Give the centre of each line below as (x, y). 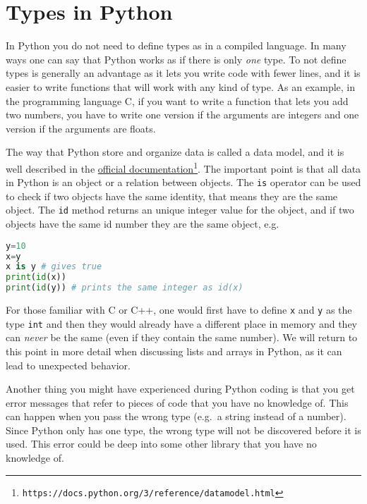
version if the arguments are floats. (81, 128)
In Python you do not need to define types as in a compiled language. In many (176, 45)
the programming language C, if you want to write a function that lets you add (177, 100)
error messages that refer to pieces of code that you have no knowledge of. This (177, 402)
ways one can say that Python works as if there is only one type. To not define (176, 59)
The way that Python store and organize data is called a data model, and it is (175, 152)
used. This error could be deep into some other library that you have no (161, 444)
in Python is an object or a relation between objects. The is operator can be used (183, 182)
